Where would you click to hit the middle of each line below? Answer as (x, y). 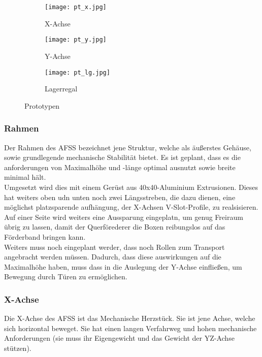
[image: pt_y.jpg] (76, 40)
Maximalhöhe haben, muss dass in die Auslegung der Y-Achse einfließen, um (123, 266)
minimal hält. (25, 177)
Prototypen (42, 105)
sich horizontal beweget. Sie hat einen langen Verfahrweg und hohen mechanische (130, 328)
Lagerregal (61, 89)
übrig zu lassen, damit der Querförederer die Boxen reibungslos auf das (115, 227)
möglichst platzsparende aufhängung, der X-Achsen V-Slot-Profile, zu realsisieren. (131, 207)
